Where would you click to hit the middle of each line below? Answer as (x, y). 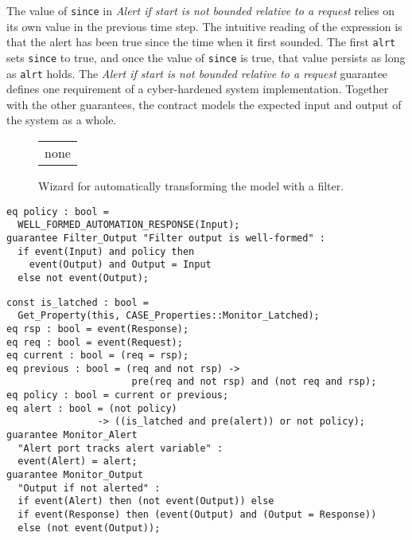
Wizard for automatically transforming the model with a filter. (191, 186)
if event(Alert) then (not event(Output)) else (146, 501)
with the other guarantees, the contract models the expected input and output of (204, 104)
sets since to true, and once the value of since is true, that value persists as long (206, 57)
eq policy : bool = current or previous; (118, 395)
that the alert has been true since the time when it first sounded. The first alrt (201, 42)
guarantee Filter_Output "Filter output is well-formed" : (166, 238)
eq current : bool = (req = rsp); (98, 356)
